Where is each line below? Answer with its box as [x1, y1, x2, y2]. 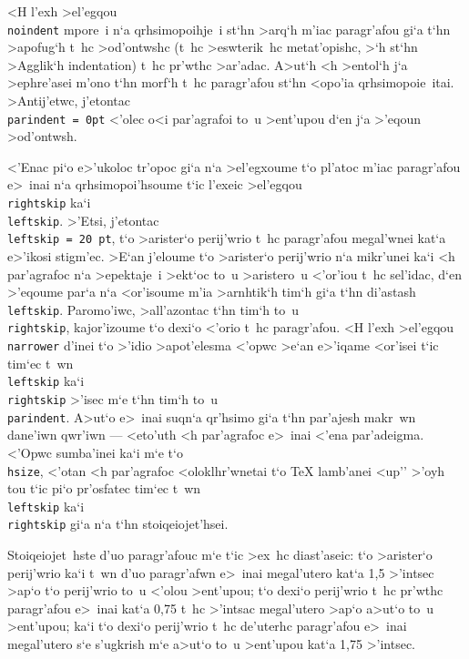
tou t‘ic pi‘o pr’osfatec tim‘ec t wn [7, 479, 201, 498]
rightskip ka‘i [7, 193, 91, 212]
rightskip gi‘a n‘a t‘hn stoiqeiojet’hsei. [7, 514, 229, 533]
